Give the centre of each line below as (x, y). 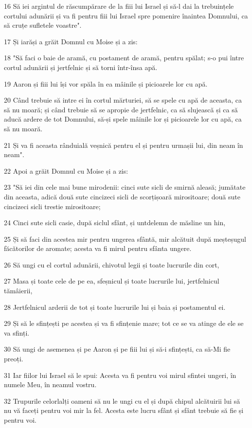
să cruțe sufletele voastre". (43, 25)
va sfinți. (17, 332)
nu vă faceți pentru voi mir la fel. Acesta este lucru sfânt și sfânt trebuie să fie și (124, 410)
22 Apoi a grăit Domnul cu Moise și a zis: (66, 170)
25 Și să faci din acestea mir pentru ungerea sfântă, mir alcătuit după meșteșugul (125, 239)
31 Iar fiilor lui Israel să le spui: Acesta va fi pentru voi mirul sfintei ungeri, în (120, 375)
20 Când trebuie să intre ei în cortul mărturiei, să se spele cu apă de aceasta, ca (123, 100)
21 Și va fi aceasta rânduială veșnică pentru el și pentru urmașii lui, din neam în (124, 145)
